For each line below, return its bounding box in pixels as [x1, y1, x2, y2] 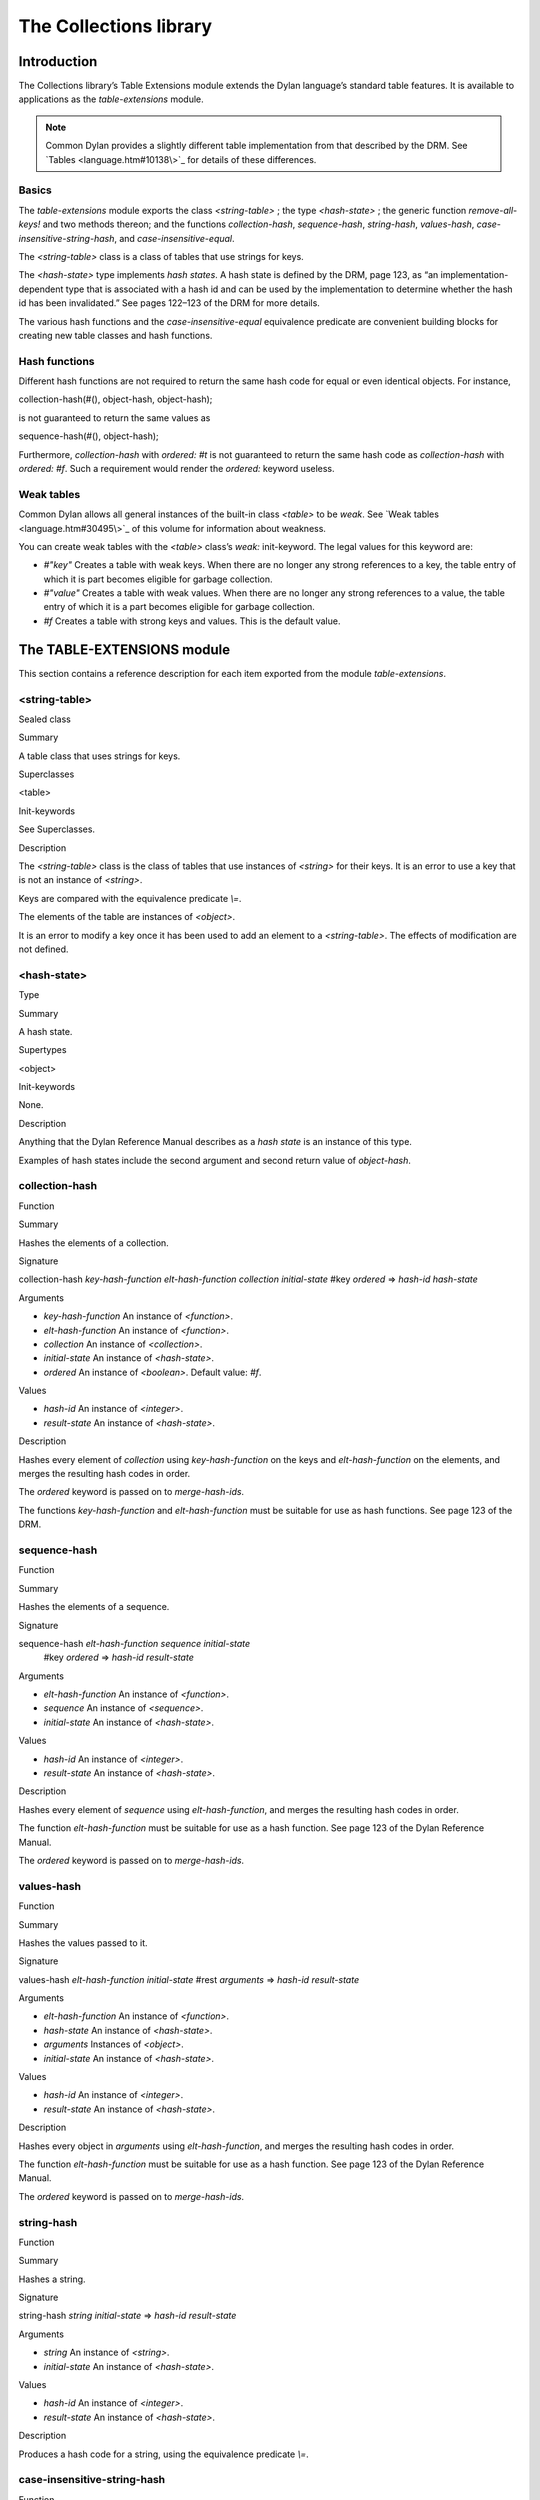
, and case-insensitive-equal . [113, 232, 235, 244]
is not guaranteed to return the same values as [18, 411, 211, 424]
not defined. [18, 943, 69, 955]
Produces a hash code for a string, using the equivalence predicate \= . [18, 2448, 309, 2460]
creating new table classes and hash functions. [18, 329, 213, 341]
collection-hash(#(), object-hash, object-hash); [18, 393, 213, 405]
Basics [18, 183, 52, 197]
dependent [18, 283, 64, 295]
